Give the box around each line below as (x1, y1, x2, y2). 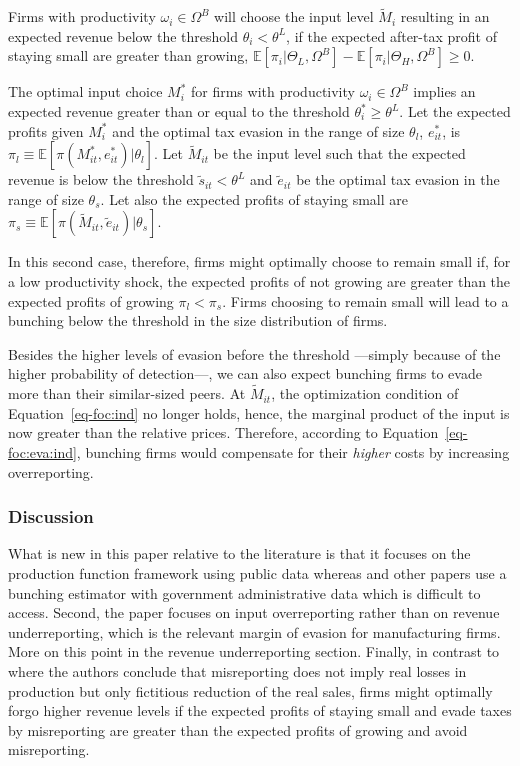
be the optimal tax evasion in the (296, 169, 500, 190)
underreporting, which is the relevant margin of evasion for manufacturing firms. (8, 621, 501, 642)
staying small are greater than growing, (8, 45, 249, 66)
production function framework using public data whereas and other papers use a (8, 562, 507, 583)
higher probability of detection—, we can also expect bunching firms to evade (8, 363, 482, 384)
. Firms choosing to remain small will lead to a (222, 290, 509, 311)
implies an (413, 81, 476, 102)
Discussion (8, 504, 94, 529)
